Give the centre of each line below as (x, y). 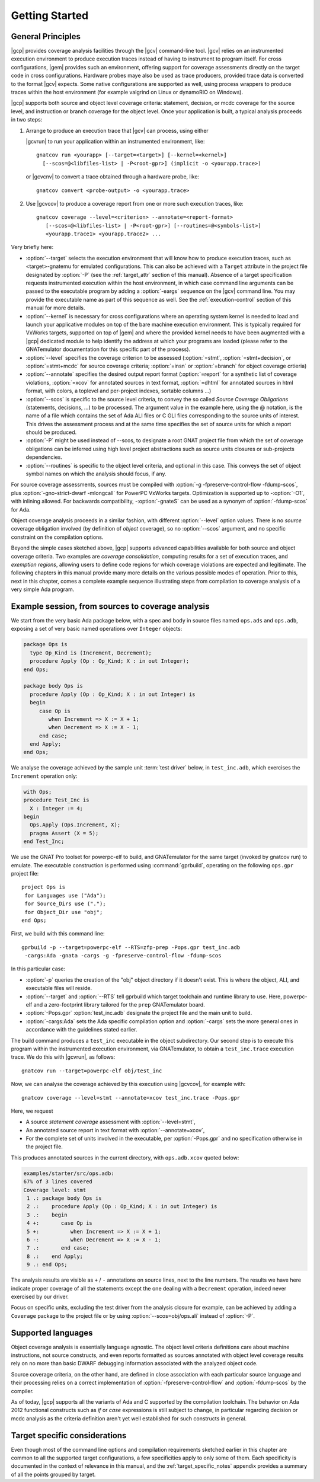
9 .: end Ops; (47, 1265)
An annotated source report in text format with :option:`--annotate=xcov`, (115, 1130)
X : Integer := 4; (56, 808)
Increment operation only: (44, 776)
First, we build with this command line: (58, 934)
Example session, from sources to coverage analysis (110, 606)
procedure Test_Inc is (56, 800)
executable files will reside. (59, 988)
